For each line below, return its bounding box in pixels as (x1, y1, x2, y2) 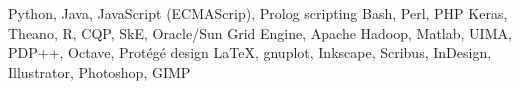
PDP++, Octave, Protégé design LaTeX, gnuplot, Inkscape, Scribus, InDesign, (8, 42, 492, 63)
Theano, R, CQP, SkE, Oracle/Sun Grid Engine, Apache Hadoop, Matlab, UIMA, (8, 22, 512, 43)
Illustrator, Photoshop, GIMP (8, 61, 191, 82)
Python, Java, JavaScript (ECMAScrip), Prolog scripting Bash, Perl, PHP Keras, (8, 3, 508, 23)
